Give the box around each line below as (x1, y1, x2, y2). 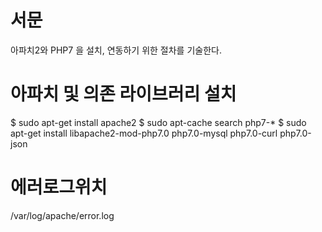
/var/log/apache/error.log (10, 209, 115, 221)
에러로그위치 (10, 176, 108, 199)
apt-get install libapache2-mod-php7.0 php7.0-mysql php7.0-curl (10, 127, 278, 139)
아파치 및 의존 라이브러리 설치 (10, 83, 237, 106)
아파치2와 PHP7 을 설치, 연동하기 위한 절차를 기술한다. (10, 44, 222, 56)
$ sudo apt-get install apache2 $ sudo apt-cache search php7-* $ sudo (10, 116, 307, 128)
